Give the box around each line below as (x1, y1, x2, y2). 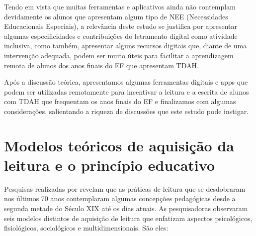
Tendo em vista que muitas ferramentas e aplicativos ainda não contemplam (4, 1, 236, 11)
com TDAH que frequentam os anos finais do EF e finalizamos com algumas (4, 96, 236, 107)
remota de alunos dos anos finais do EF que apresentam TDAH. (4, 60, 199, 70)
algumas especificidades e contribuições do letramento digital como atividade (4, 30, 238, 41)
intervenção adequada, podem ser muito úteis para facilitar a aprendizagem (4, 50, 234, 60)
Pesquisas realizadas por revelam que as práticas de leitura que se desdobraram (4, 183, 246, 194)
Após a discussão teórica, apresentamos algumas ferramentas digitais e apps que (4, 77, 248, 87)
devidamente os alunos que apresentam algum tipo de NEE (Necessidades (4, 11, 228, 21)
